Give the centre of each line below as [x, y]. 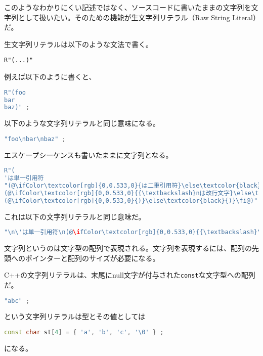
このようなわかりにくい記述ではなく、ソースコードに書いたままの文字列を [128, 7]
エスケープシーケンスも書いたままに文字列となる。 [89, 154]
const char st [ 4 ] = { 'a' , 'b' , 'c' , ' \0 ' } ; [84, 332]
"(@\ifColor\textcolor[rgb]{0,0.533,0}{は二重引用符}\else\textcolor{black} [133, 186]
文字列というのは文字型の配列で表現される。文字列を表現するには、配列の [128, 248]
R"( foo [15, 92]
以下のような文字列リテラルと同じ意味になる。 [82, 123]
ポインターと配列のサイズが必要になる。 [92, 258]
